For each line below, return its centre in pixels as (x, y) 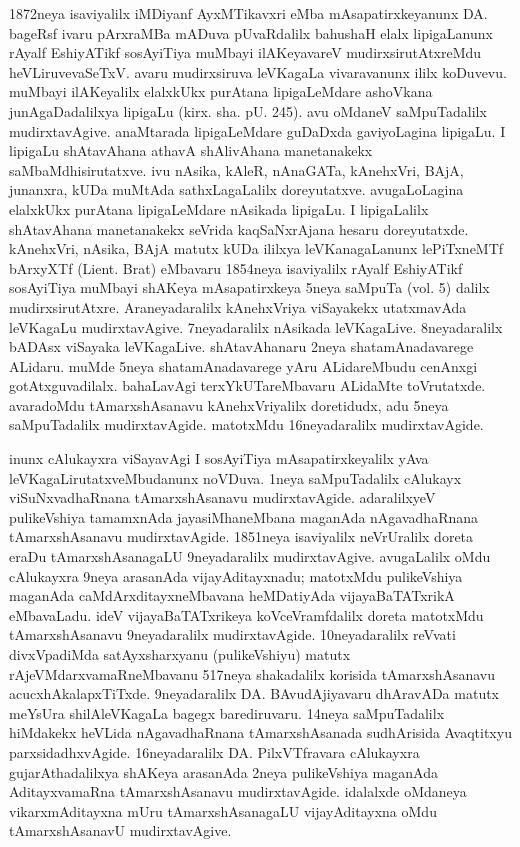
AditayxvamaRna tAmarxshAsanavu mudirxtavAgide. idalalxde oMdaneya (238, 791)
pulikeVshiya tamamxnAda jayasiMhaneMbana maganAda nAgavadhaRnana (244, 516)
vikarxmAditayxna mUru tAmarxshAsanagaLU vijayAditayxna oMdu (223, 810)
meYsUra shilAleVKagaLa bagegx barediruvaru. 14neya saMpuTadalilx (227, 712)
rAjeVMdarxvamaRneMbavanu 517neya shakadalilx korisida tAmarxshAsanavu (252, 673)
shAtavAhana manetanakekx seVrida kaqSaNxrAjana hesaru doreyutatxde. (239, 228)
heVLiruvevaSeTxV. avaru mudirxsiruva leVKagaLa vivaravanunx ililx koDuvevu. (258, 71)
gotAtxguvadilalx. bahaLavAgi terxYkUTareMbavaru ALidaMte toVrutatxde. (247, 385)
